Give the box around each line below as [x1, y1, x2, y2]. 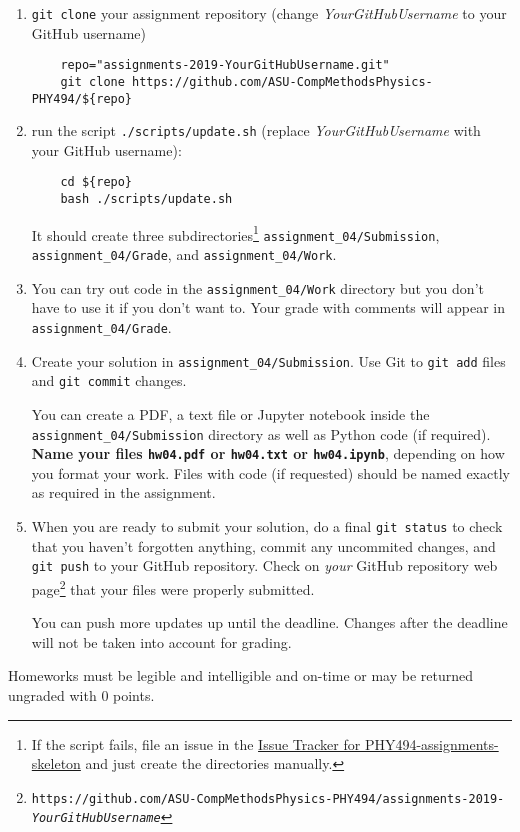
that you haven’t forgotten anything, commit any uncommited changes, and [31, 535, 496, 556]
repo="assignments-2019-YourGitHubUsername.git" [60, 58, 390, 73]
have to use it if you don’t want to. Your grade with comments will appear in [31, 297, 505, 318]
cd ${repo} [60, 175, 133, 190]
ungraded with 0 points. [8, 685, 155, 705]
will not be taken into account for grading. [31, 631, 292, 652]
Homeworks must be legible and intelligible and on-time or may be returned [8, 665, 474, 686]
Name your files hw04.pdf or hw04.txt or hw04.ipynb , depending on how [31, 443, 505, 464]
